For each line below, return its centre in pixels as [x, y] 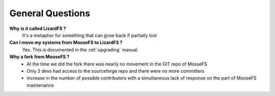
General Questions [50, 13]
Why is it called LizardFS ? [38, 28]
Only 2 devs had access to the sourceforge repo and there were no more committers [116, 71]
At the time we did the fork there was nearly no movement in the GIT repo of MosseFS [117, 64]
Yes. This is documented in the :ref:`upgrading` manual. [80, 50]
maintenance [40, 85]
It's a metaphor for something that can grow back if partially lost [90, 35]
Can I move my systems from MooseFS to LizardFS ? [66, 43]
